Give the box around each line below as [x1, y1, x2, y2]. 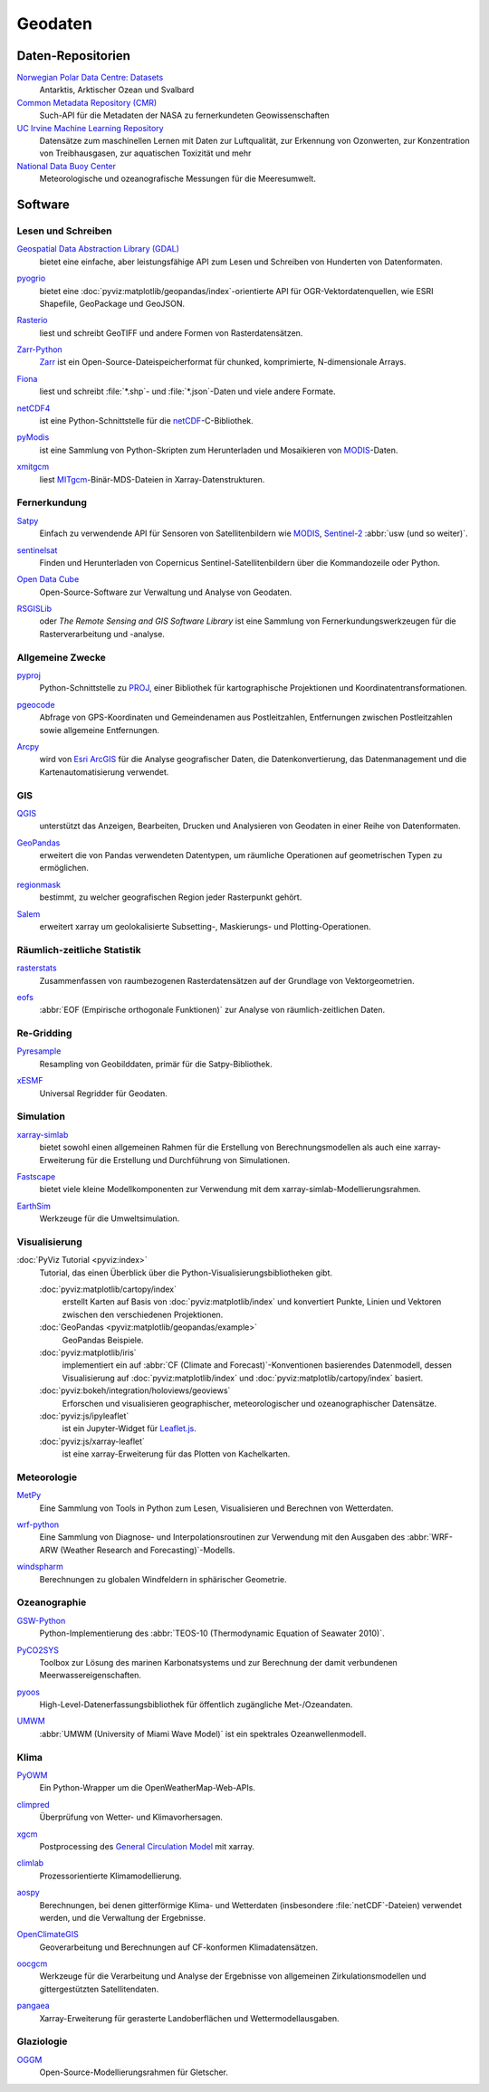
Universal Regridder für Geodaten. [39, 1087, 168, 1099]
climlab [16, 1858, 44, 1868]
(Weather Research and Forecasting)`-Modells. [60, 1544, 235, 1555]
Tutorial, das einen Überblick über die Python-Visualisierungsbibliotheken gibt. [39, 1267, 332, 1278]
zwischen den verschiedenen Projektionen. [62, 1309, 224, 1320]
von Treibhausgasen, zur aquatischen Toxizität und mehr [39, 148, 252, 158]
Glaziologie [16, 2035, 68, 2048]
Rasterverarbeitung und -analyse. [39, 628, 165, 639]
